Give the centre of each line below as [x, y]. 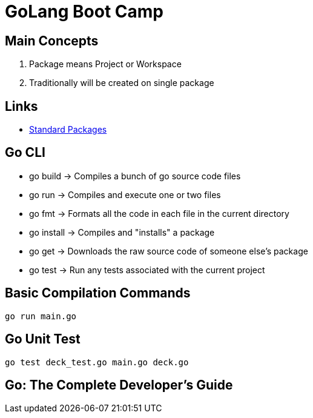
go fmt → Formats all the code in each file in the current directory [159, 213]
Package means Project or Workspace [105, 64]
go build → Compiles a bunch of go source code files [135, 176]
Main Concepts [52, 41]
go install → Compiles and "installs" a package [122, 232]
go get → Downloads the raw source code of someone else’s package [169, 251]
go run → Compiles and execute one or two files [125, 194]
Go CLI [25, 153]
